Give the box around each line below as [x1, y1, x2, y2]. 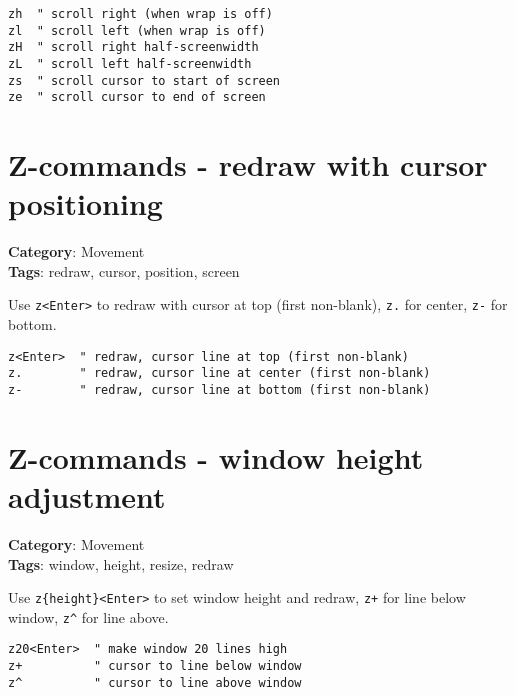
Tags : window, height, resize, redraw [8, 553, 234, 574]
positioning [8, 183, 163, 224]
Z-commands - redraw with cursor [8, 144, 488, 185]
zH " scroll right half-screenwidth [8, 40, 259, 55]
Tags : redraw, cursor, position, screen [8, 260, 240, 281]
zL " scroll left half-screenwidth [8, 56, 252, 71]
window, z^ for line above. [8, 606, 169, 627]
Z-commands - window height [8, 436, 424, 477]
